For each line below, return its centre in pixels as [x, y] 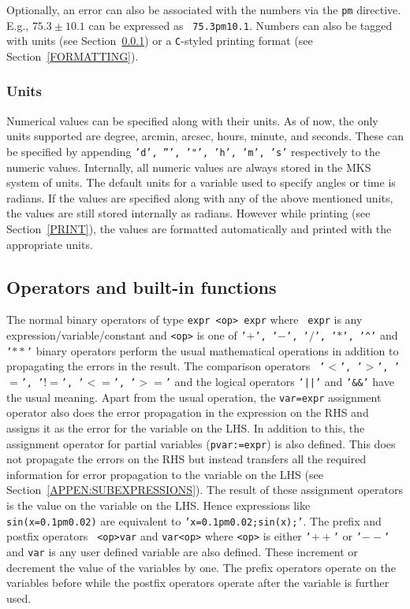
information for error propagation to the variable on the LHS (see [165, 474]
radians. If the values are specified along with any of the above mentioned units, [200, 197]
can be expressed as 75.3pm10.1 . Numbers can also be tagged [240, 25]
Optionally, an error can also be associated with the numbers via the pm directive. [204, 9]
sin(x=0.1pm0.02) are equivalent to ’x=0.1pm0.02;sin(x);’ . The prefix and [194, 520]
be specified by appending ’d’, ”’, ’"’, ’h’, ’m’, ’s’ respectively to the [193, 151]
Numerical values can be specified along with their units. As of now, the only [192, 120]
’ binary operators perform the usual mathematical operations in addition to [212, 350]
